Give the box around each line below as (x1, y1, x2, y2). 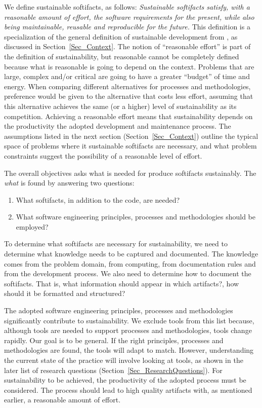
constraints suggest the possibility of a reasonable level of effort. (4, 150, 202, 161)
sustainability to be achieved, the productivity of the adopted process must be (4, 375, 246, 385)
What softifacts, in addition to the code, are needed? (16, 194, 180, 205)
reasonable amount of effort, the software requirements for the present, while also (4, 11, 254, 22)
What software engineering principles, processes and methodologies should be (16, 211, 255, 222)
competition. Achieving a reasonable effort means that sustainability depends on (4, 110, 253, 121)
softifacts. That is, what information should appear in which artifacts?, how (4, 278, 239, 288)
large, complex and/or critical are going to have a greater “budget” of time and (4, 71, 250, 82)
